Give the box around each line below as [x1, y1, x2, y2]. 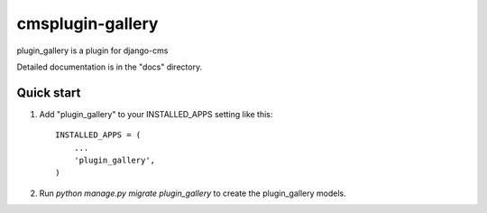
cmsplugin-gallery [16, 14, 159, 33]
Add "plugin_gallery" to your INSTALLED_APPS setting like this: [39, 108, 273, 119]
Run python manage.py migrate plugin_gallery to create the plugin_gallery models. [39, 188, 346, 199]
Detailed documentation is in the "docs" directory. [16, 61, 203, 72]
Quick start [16, 85, 81, 100]
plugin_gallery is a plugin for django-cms [16, 45, 169, 56]
